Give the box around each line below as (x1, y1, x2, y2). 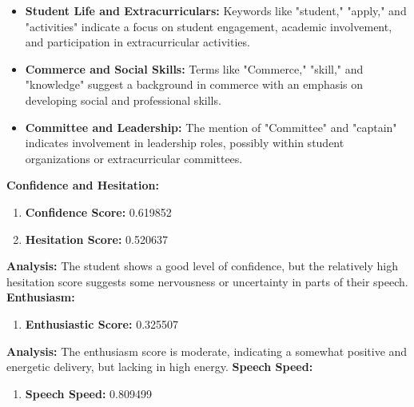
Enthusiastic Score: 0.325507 (25, 315, 179, 332)
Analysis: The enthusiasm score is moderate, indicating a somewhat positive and (6, 342, 408, 359)
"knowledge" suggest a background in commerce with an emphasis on (25, 76, 364, 93)
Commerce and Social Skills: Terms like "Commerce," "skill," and (25, 60, 364, 77)
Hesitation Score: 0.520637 (25, 230, 168, 247)
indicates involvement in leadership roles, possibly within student (25, 134, 344, 151)
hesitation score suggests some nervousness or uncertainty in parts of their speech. (6, 273, 408, 289)
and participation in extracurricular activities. (25, 34, 250, 50)
